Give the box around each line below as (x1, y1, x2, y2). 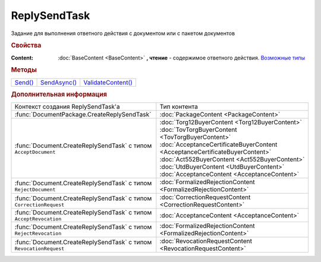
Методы (11, 66, 37, 74)
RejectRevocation (14, 230, 62, 236)
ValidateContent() (83, 78, 133, 86)
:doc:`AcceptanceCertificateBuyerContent (159, 140, 278, 149)
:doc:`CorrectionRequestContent (159, 193, 251, 201)
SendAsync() (40, 78, 77, 86)
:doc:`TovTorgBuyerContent (159, 125, 237, 134)
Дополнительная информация (11, 90, 107, 99)
